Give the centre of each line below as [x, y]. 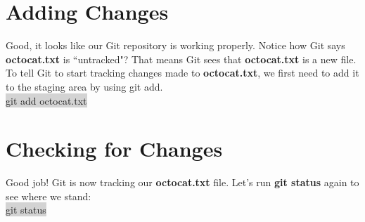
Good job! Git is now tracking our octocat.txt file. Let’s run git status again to [182, 182]
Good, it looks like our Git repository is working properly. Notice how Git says [175, 45]
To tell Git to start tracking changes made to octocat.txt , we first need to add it [182, 73]
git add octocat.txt [46, 100]
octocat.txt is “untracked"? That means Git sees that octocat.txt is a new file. [181, 59]
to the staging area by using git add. [84, 86]
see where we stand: [49, 196]
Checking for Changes [114, 149]
